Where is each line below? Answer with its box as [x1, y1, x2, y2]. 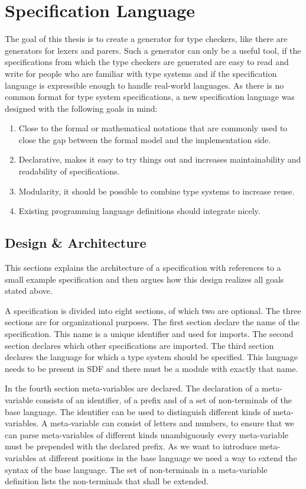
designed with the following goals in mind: [5, 102, 158, 114]
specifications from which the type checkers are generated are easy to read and [5, 56, 289, 68]
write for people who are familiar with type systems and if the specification [5, 67, 277, 79]
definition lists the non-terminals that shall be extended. [5, 475, 209, 487]
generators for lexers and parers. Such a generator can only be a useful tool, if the [5, 44, 301, 56]
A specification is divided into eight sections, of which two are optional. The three [5, 304, 301, 316]
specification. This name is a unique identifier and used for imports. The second [5, 328, 294, 340]
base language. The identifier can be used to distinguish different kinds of [5, 405, 271, 417]
